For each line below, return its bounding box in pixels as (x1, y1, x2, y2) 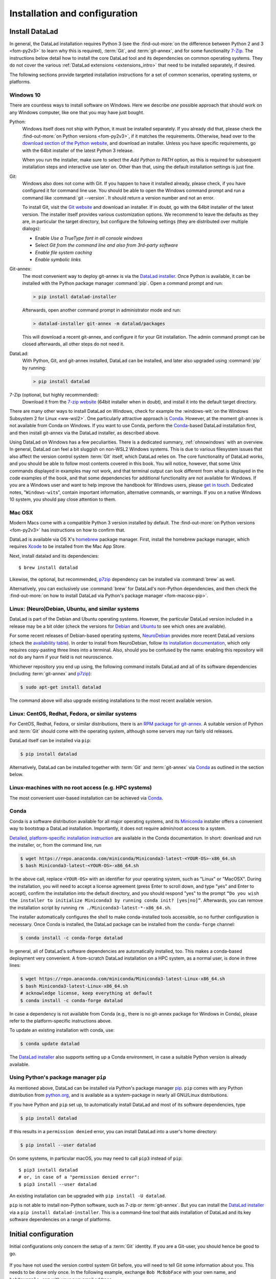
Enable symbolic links (35, 256, 81, 262)
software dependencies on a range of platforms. (9, 1217, 111, 1223)
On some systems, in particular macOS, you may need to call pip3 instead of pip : (9, 1155, 183, 1161)
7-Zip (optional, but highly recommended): (9, 391, 99, 398)
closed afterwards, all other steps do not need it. (22, 341, 125, 347)
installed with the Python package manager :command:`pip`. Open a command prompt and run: (22, 280, 223, 286)
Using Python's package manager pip (9, 1074, 107, 1081)
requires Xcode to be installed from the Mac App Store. (9, 543, 126, 549)
